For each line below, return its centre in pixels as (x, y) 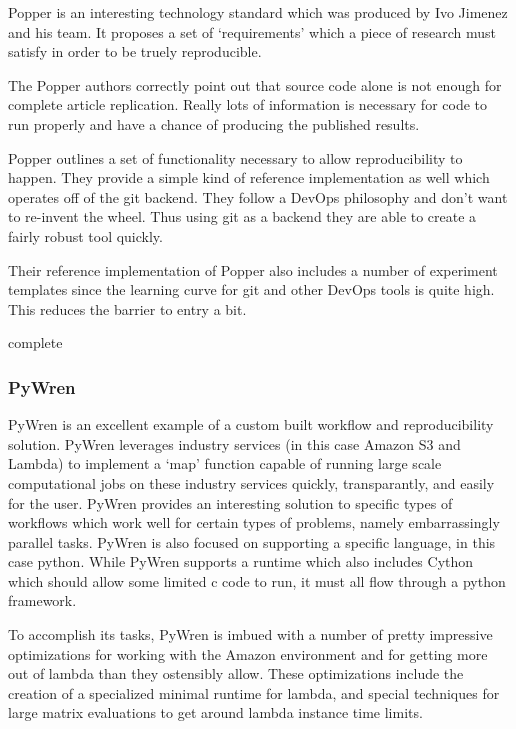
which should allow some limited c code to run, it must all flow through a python (257, 580)
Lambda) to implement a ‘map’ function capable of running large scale (225, 463)
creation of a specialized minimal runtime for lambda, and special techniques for (254, 692)
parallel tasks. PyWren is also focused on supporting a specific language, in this (252, 541)
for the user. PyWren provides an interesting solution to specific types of (230, 502)
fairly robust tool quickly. (85, 235)
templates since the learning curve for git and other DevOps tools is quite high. (251, 289)
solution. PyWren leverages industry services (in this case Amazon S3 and (234, 443)
